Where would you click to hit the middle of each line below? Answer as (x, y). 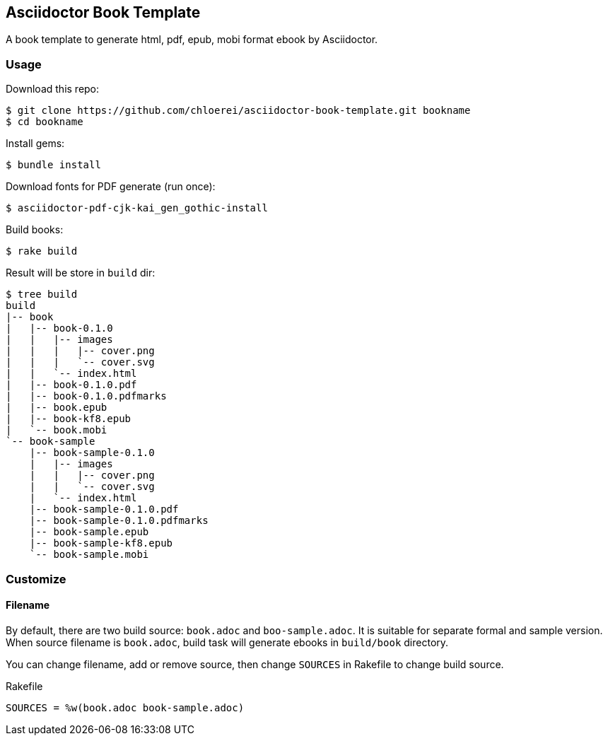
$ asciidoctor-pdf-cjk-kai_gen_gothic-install (137, 208)
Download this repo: (53, 89)
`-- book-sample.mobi (89, 555)
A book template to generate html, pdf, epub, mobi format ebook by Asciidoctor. (192, 40)
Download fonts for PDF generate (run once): (111, 187)
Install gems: (35, 144)
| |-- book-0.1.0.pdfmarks (86, 396)
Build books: (35, 230)
